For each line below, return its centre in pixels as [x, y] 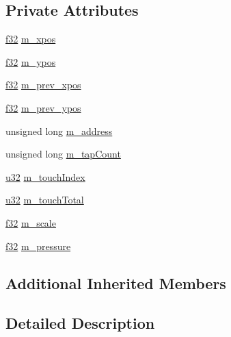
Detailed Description [80, 323]
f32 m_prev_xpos [43, 85]
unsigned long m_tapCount [63, 154]
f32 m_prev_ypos [43, 107]
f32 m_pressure [38, 246]
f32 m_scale [31, 222]
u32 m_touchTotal [45, 200]
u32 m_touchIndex [45, 176]
